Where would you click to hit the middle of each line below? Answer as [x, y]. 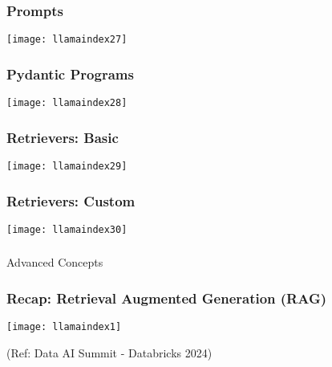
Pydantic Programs [70, 73]
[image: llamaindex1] [64, 327]
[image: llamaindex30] [67, 229]
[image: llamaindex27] [67, 40]
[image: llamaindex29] [67, 166]
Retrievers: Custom [71, 200]
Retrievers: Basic [63, 137]
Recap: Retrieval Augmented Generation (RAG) [167, 298]
